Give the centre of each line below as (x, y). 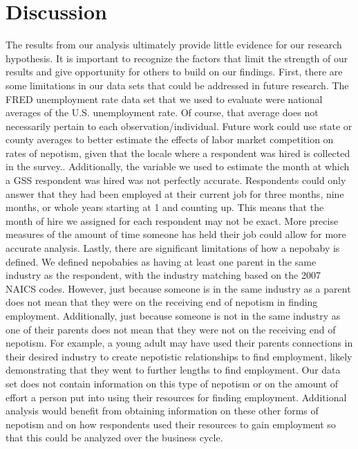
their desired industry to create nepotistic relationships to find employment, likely (179, 356)
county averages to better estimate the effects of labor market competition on (170, 139)
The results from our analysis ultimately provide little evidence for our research (174, 45)
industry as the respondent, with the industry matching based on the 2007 (163, 275)
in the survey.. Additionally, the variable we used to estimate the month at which (178, 166)
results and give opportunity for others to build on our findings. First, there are (174, 72)
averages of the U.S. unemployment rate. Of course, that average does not (162, 112)
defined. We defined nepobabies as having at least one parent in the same (161, 261)
